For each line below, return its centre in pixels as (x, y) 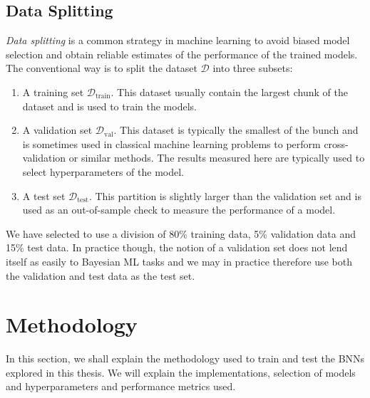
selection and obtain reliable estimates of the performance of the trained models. (182, 54)
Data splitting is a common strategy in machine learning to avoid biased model (178, 40)
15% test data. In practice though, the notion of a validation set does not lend (177, 247)
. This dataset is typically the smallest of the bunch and (236, 130)
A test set (44, 195)
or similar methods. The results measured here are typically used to (217, 158)
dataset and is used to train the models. (109, 106)
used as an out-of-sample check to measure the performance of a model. (179, 210)
